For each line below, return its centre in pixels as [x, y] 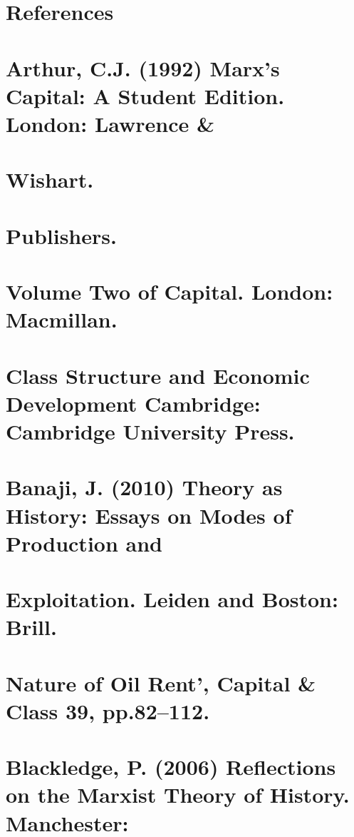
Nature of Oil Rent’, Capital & [161, 683]
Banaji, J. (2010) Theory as [144, 487]
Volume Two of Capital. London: [170, 291]
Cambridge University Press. [150, 431]
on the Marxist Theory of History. [178, 795]
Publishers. [61, 235]
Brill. [31, 627]
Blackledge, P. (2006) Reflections [171, 767]
